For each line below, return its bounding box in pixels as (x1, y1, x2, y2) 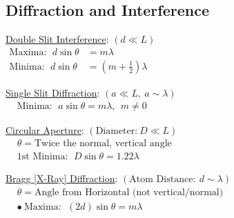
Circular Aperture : (6, 123, 84, 137)
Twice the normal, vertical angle (35, 139, 172, 149)
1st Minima (17, 152, 66, 162)
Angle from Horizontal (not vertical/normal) (35, 187, 224, 197)
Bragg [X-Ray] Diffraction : (6, 171, 118, 186)
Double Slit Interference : (6, 32, 109, 46)
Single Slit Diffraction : (6, 85, 100, 99)
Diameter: (95, 126, 138, 137)
